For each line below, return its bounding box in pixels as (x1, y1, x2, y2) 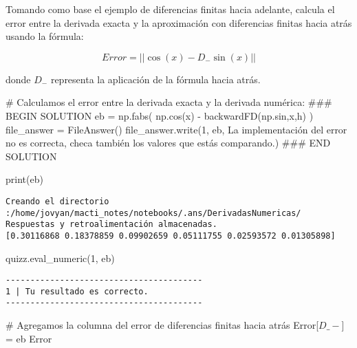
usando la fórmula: (6, 29, 84, 43)
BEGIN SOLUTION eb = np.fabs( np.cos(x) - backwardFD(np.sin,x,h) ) (6, 108, 314, 122)
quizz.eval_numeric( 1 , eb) (6, 250, 115, 265)
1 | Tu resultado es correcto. (6, 286, 149, 296)
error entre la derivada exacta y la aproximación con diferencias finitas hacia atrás (6, 15, 352, 30)
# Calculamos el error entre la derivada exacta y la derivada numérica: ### (6, 95, 332, 109)
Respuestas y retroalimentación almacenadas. (6, 219, 217, 230)
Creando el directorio (6, 196, 109, 206)
